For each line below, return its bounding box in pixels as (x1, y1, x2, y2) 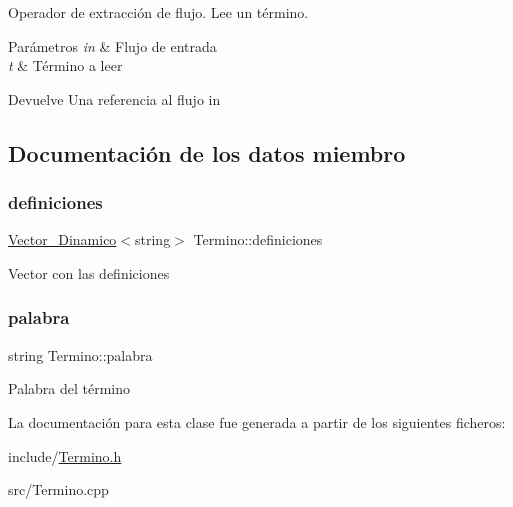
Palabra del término (8, 378, 131, 399)
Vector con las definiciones (8, 262, 170, 283)
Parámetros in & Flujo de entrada (8, 35, 217, 56)
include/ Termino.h (8, 445, 122, 466)
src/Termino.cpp (8, 479, 109, 500)
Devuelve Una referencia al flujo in (8, 88, 221, 109)
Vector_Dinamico (8, 229, 117, 250)
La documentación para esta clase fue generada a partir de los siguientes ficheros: (8, 411, 506, 432)
